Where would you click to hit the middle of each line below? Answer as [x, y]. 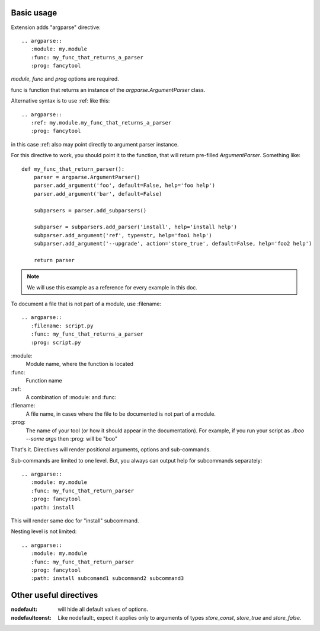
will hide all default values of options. [103, 609]
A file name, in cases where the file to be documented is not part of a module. [121, 414]
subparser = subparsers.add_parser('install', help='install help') [135, 227]
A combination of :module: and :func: [71, 397]
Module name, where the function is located [79, 364]
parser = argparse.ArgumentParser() [87, 177]
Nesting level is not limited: [44, 531]
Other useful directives [55, 595]
